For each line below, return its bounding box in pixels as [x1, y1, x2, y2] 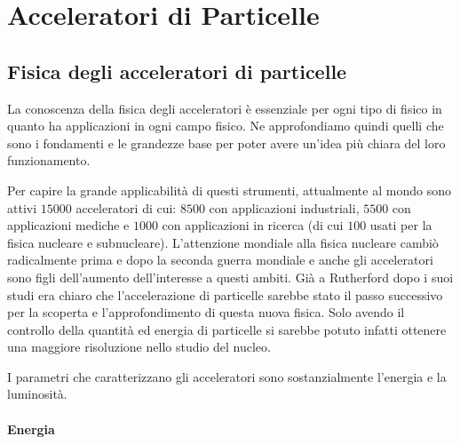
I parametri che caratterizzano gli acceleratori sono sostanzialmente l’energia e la [7, 367, 447, 385]
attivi [7, 198, 37, 217]
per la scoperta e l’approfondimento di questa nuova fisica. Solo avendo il [7, 303, 405, 321]
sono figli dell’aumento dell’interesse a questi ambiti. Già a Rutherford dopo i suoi [7, 267, 454, 286]
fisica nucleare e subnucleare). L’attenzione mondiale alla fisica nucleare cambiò [7, 233, 439, 251]
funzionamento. [7, 151, 91, 170]
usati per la [369, 216, 432, 234]
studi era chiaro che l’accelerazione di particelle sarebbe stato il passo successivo [7, 285, 443, 304]
